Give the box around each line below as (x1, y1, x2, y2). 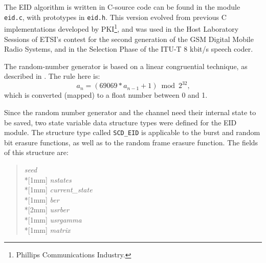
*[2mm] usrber (24, 204, 69, 215)
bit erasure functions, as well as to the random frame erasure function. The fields (4, 137, 258, 147)
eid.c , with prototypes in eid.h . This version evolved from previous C (4, 11, 227, 22)
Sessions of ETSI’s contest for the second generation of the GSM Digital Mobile (4, 33, 254, 44)
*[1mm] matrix (24, 224, 71, 235)
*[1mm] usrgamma (24, 214, 82, 225)
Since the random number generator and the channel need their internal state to (4, 106, 256, 117)
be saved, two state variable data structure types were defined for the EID (4, 117, 237, 127)
